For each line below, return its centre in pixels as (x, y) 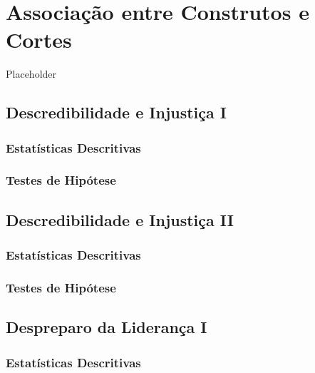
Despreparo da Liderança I (107, 327)
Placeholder (31, 74)
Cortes (39, 40)
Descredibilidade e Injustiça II (120, 219)
